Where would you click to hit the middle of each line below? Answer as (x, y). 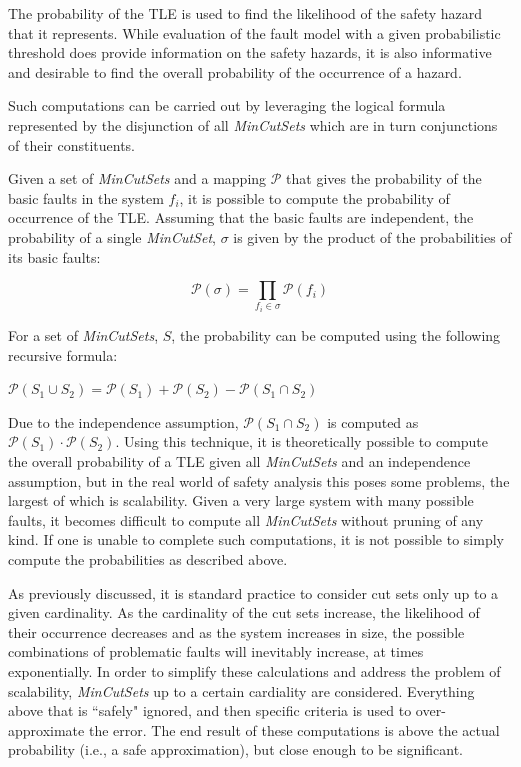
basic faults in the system (86, 197)
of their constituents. (71, 144)
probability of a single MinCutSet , (112, 236)
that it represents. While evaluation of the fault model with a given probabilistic (254, 32)
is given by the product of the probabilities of (372, 236)
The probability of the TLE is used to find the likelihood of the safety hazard (245, 13)
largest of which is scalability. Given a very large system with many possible (241, 500)
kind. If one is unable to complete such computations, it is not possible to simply (256, 539)
